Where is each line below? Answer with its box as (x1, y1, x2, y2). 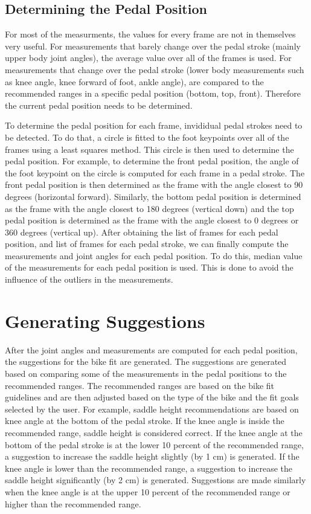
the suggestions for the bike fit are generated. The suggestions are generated (5, 355, 287, 368)
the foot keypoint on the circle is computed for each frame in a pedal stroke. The (5, 166, 305, 179)
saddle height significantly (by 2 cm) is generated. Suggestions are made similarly (5, 474, 306, 486)
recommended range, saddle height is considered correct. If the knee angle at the (5, 426, 303, 439)
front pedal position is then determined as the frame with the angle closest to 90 (5, 178, 303, 191)
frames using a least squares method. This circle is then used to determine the (5, 143, 294, 155)
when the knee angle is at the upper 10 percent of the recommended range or (5, 485, 290, 498)
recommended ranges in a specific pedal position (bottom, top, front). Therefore (5, 87, 301, 100)
